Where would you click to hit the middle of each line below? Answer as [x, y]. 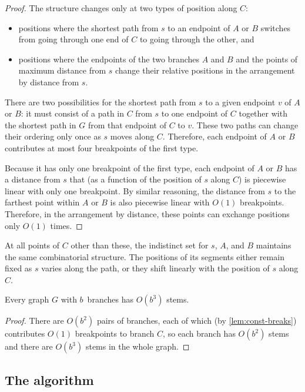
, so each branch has [199, 333]
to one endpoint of [195, 113]
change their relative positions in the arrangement [205, 70]
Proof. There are [34, 320]
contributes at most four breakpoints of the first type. [102, 147]
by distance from [49, 82]
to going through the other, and [197, 39]
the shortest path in [41, 124]
